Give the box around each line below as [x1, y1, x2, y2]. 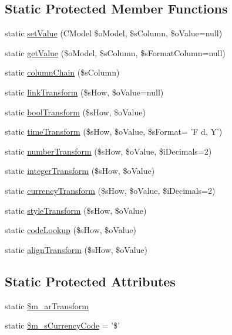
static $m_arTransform [5, 299, 89, 312]
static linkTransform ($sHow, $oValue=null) [5, 86, 164, 98]
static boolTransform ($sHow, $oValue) [5, 105, 146, 118]
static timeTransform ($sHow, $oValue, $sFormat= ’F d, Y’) [5, 125, 223, 138]
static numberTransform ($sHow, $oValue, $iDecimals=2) [5, 145, 212, 157]
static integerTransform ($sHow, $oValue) [5, 165, 155, 177]
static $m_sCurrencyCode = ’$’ [5, 319, 120, 331]
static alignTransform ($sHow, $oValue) [5, 243, 148, 255]
